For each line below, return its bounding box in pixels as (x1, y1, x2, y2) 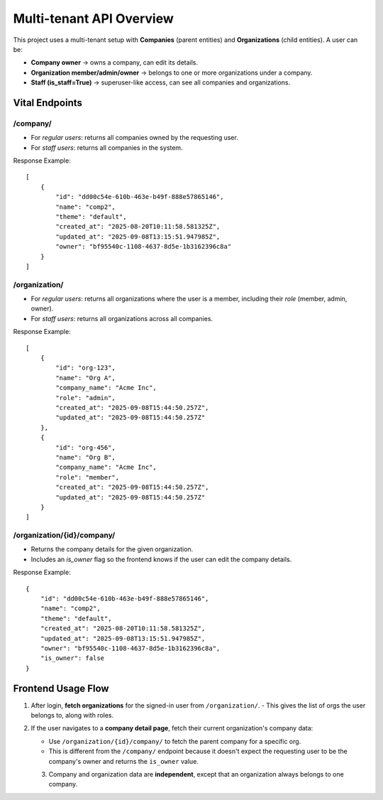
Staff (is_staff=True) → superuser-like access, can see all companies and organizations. (30, 78, 291, 87)
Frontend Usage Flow (13, 682, 109, 694)
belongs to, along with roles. (30, 711, 114, 720)
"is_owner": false (40, 654, 105, 662)
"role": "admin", (55, 394, 116, 401)
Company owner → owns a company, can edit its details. (30, 58, 199, 67)
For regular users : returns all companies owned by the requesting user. (30, 134, 239, 142)
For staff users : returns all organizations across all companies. (30, 314, 213, 323)
